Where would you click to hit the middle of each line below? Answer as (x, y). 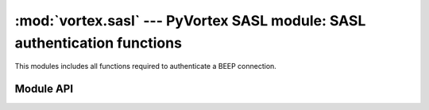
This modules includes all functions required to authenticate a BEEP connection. (146, 66)
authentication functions (99, 43)
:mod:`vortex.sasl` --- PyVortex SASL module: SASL (190, 21)
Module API (44, 89)
